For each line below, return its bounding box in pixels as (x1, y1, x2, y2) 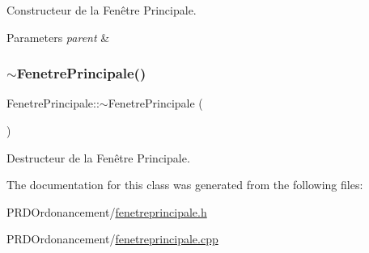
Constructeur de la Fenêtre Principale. (6, 2, 197, 18)
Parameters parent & (6, 28, 110, 45)
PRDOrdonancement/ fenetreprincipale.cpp (6, 230, 218, 247)
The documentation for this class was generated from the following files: (6, 176, 363, 193)
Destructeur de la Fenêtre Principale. (6, 149, 190, 166)
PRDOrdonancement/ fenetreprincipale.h (6, 203, 207, 220)
